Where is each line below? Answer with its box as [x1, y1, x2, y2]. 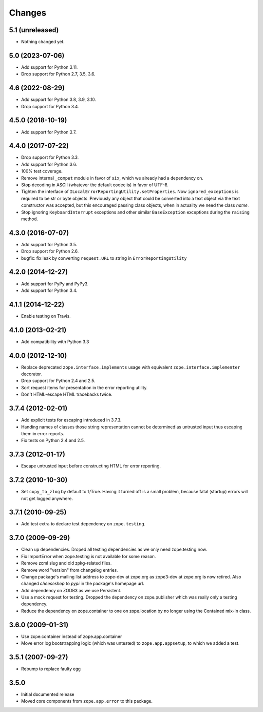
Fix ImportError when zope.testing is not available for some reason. [21, 553, 156, 559]
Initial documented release [21, 691, 75, 697]
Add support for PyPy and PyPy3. [21, 281, 89, 287]
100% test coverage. [21, 168, 63, 174]
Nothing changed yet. [21, 39, 65, 45]
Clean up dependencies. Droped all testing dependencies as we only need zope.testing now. [21, 546, 207, 553]
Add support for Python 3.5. [21, 241, 77, 247]
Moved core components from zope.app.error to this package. [21, 698, 153, 704]
